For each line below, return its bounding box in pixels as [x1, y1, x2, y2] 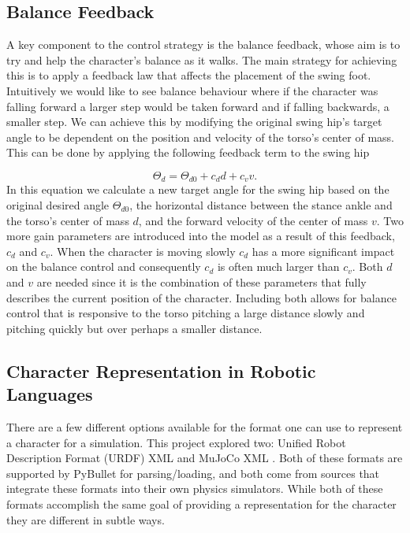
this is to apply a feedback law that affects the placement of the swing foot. [6, 67, 371, 83]
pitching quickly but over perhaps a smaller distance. [6, 320, 263, 336]
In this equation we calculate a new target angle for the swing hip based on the [6, 181, 389, 198]
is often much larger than [217, 258, 340, 275]
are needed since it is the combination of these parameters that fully [36, 273, 367, 290]
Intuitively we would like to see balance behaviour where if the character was [6, 82, 378, 98]
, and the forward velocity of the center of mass [138, 212, 368, 228]
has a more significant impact [252, 242, 395, 259]
